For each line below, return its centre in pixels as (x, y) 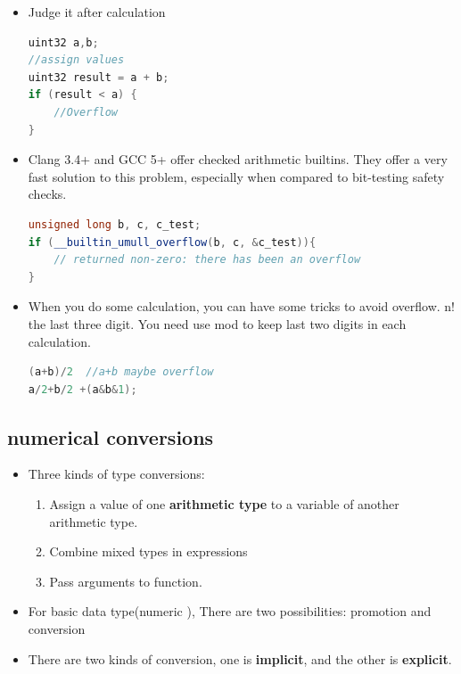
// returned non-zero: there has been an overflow (207, 260)
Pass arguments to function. (126, 581)
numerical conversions (111, 436)
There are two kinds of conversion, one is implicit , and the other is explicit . (240, 658)
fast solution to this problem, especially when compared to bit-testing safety (236, 176)
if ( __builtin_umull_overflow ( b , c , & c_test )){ (172, 242)
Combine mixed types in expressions (148, 551)
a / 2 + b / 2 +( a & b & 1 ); (82, 389)
